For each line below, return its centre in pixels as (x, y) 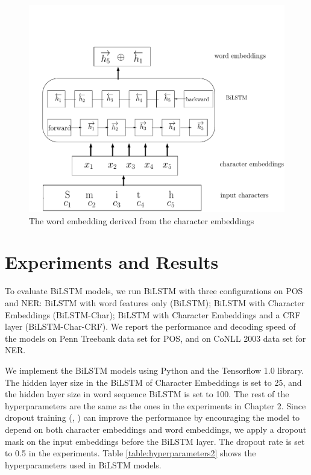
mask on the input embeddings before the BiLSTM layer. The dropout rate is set (155, 441)
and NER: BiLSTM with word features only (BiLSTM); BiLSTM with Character (155, 302)
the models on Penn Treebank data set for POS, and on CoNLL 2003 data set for (155, 338)
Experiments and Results (112, 262)
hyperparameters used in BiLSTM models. (83, 464)
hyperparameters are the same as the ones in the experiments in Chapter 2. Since (155, 405)
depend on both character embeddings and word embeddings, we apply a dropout (156, 429)
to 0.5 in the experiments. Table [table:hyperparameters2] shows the (130, 453)
